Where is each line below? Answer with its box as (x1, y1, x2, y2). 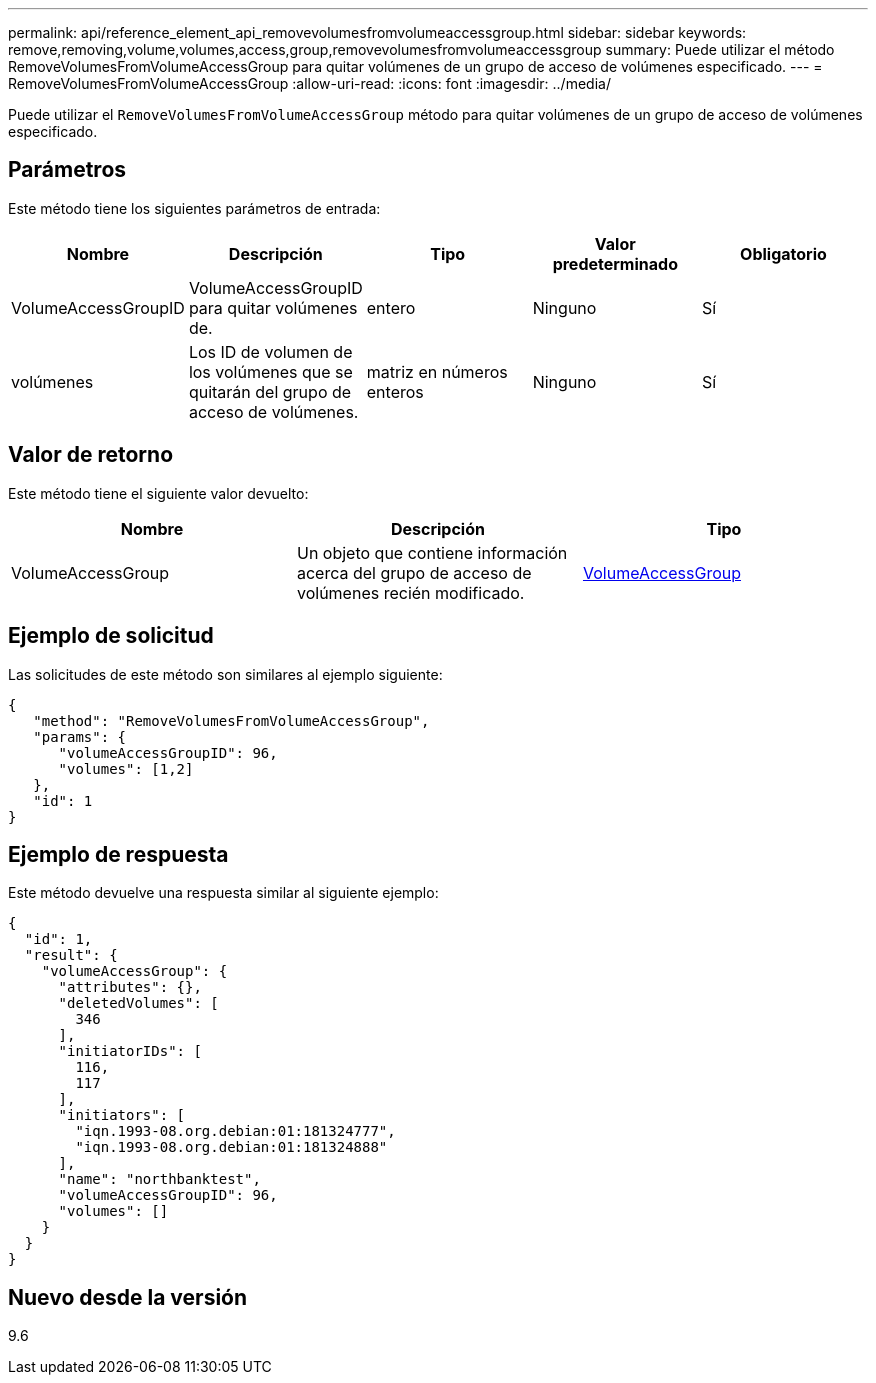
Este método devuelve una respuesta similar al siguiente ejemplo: (8, 884, 439, 902)
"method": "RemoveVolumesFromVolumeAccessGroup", (33, 712, 430, 729)
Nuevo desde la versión (8, 1284, 248, 1310)
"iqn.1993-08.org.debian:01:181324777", (75, 1123, 396, 1140)
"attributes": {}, (58, 979, 202, 996)
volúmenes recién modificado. (296, 582, 525, 603)
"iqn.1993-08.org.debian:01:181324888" (75, 1139, 388, 1156)
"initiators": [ (58, 1107, 186, 1124)
